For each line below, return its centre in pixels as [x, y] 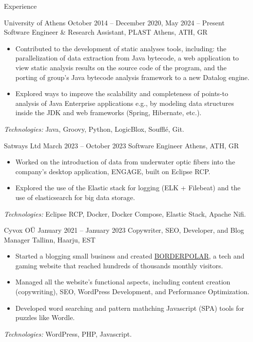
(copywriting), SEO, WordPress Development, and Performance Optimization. [132, 292]
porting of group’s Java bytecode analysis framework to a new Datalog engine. [132, 77]
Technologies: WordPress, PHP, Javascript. [68, 333]
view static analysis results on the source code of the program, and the [121, 67]
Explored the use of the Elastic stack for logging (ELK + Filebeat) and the [128, 188]
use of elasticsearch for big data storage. [75, 197]
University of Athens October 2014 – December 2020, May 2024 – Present [114, 22]
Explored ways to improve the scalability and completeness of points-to [122, 93]
